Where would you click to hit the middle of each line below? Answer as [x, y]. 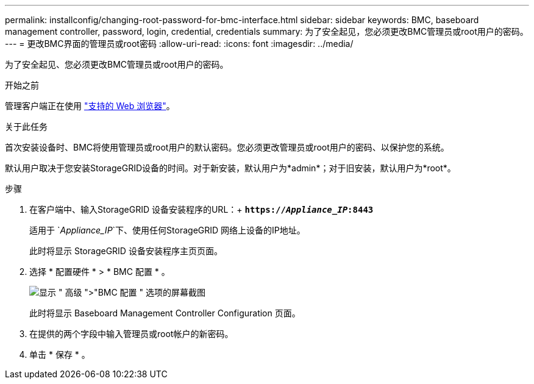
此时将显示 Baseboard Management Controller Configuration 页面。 [165, 313]
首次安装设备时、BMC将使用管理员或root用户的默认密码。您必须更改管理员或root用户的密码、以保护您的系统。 [227, 147]
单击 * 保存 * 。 [60, 354]
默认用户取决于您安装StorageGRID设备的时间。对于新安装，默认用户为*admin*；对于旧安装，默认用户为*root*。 [230, 168]
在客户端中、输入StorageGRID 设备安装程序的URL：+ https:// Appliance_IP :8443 [201, 209]
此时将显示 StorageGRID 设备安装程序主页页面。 [126, 251]
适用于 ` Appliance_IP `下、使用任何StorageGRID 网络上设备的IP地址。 [167, 230]
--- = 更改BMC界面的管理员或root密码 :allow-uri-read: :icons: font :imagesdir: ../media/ [179, 44]
